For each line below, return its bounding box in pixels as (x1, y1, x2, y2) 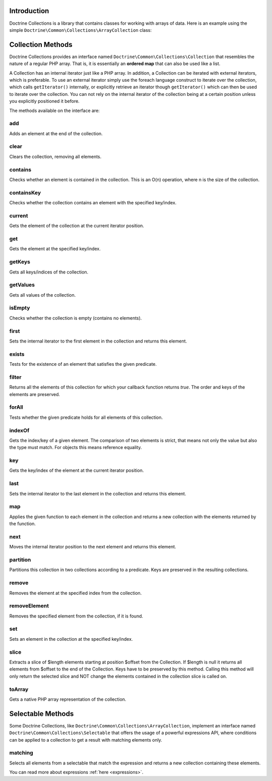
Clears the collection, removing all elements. (9, 153, 102, 159)
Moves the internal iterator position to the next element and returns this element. (9, 544, 176, 550)
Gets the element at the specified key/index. (9, 246, 101, 252)
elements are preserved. (9, 391, 60, 397)
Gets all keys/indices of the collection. (9, 269, 89, 275)
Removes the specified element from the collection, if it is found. (9, 613, 144, 619)
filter (9, 373, 22, 380)
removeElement (9, 602, 49, 609)
